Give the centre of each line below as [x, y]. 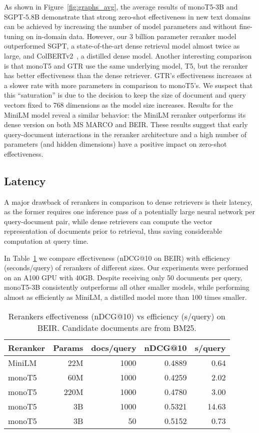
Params [68, 347]
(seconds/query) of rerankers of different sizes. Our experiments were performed [126, 268]
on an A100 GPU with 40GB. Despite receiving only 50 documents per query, [123, 277]
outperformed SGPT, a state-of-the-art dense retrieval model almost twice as [122, 46]
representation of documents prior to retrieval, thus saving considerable [113, 231]
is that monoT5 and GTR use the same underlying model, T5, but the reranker [126, 65]
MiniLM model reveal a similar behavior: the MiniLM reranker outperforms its [125, 114]
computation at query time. [46, 241]
